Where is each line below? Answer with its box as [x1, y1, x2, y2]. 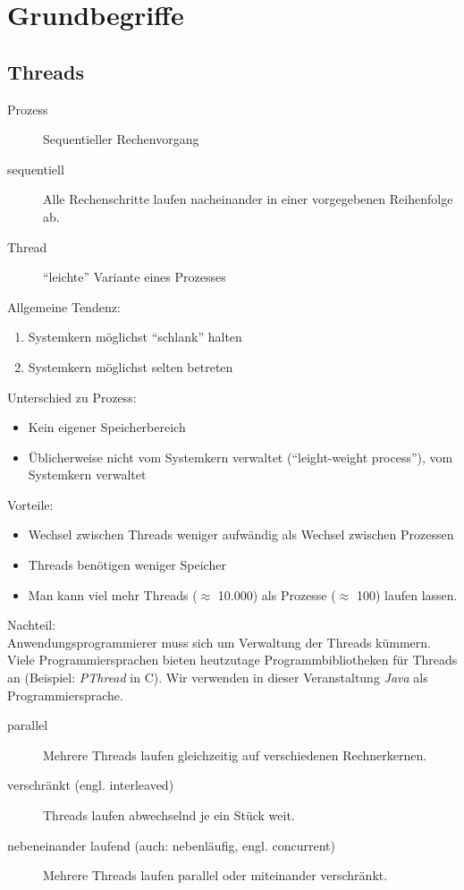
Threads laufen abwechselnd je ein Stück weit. [43, 806, 295, 825]
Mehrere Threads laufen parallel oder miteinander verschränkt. [43, 866, 388, 885]
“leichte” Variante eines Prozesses [43, 267, 226, 286]
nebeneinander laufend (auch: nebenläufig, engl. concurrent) [7, 835, 335, 854]
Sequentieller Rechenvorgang [43, 130, 199, 148]
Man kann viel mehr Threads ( [28, 585, 198, 604]
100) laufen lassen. [356, 585, 458, 604]
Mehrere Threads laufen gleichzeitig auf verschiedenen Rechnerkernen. [43, 745, 427, 764]
